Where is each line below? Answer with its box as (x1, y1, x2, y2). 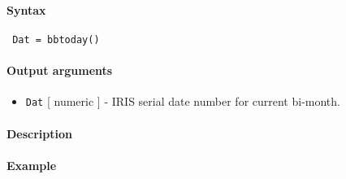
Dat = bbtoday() (12, 33, 100, 46)
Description (6, 124, 73, 142)
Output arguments (6, 62, 113, 79)
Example (6, 156, 57, 173)
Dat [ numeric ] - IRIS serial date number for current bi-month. (25, 93, 340, 110)
